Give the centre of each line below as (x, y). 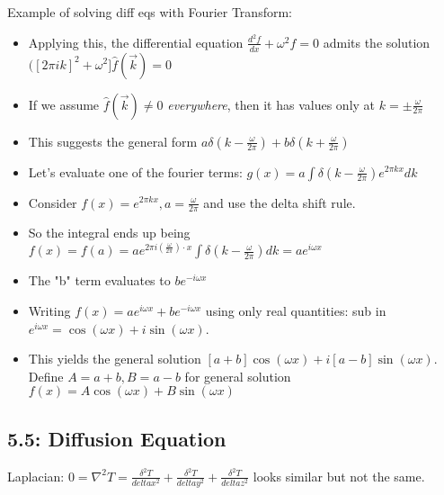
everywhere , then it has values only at (271, 104)
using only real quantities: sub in (296, 311)
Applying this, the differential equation (136, 42)
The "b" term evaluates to (99, 280)
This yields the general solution (115, 359)
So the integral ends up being (109, 233)
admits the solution (377, 42)
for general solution (238, 376)
